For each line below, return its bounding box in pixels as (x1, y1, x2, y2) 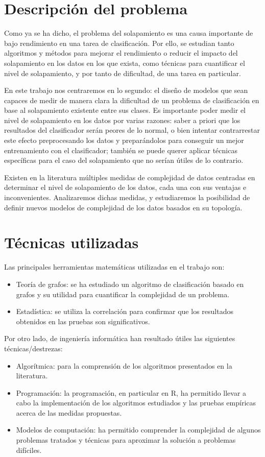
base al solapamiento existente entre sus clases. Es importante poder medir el (4, 105, 246, 115)
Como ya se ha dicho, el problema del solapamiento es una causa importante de (4, 28, 253, 38)
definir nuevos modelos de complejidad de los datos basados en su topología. (4, 202, 243, 212)
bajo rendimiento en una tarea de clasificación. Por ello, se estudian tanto (4, 37, 234, 48)
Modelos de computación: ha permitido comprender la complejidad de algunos (16, 424, 261, 435)
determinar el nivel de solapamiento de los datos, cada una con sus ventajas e (4, 182, 247, 193)
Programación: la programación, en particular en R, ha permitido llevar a (16, 387, 247, 398)
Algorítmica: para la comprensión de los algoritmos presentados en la (16, 360, 232, 371)
